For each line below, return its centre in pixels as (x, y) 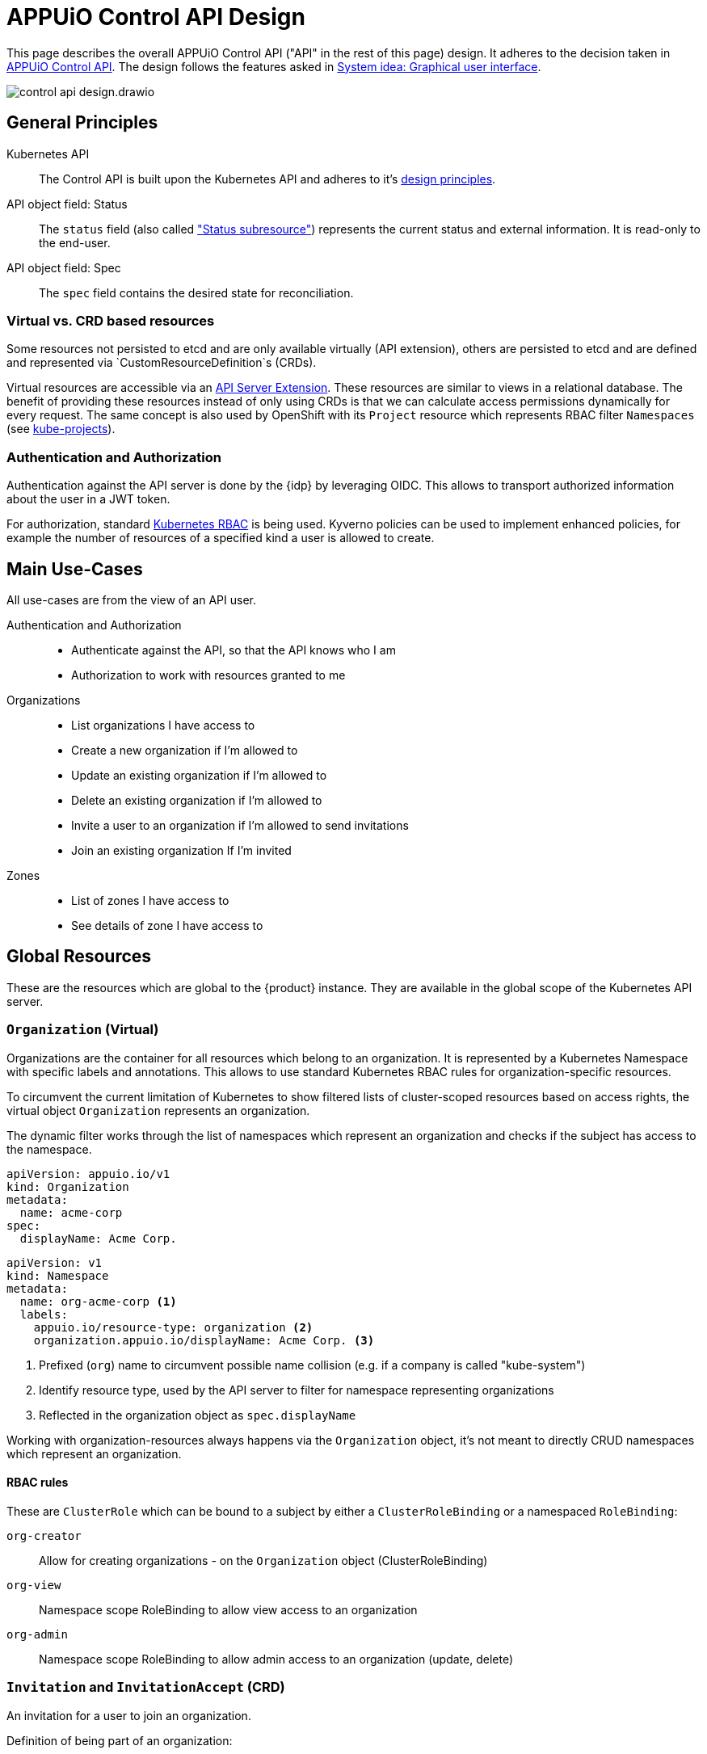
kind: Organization (68, 1186)
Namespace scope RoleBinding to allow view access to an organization (228, 1609)
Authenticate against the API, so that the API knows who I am (234, 650)
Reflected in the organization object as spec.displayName (198, 1415)
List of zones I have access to (150, 900)
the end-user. (75, 242)
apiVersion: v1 (55, 1262)
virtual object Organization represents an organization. (158, 1110)
